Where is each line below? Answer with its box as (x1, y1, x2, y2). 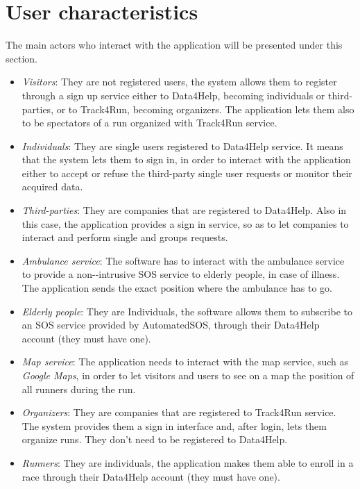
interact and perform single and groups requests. (22, 230, 228, 244)
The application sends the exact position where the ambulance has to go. (22, 281, 332, 295)
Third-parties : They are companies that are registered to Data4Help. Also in (22, 203, 347, 217)
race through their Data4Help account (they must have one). (22, 469, 280, 483)
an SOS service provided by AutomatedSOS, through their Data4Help (22, 317, 320, 332)
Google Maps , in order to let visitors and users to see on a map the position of (22, 368, 354, 382)
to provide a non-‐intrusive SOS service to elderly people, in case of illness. (22, 267, 340, 281)
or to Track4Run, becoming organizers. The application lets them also (56, 101, 354, 116)
